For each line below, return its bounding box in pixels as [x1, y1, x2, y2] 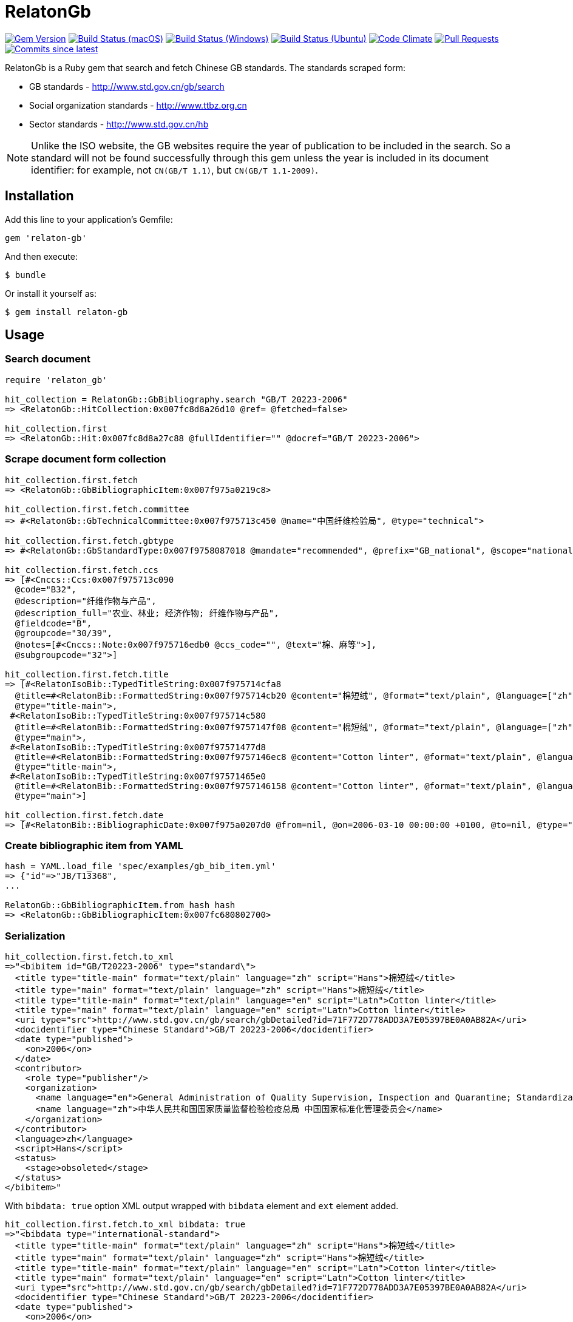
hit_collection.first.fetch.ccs [5, 564, 158, 575]
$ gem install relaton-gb [5, 307, 128, 317]
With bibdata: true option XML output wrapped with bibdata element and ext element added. [5, 1201, 399, 1212]
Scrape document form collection [5, 453, 166, 466]
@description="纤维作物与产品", [15, 595, 157, 606]
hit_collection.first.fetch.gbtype [5, 535, 174, 546]
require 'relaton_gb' [5, 375, 107, 385]
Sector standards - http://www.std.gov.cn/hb [29, 118, 209, 129]
